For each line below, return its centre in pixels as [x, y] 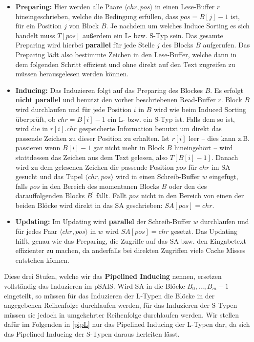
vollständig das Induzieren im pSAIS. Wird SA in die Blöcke [95, 286]
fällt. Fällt [112, 195]
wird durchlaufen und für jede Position [74, 109]
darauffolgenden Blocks [50, 195]
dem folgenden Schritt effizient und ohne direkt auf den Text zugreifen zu [125, 64]
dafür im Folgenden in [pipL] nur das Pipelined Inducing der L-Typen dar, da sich [127, 324]
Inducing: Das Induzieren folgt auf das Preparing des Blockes [109, 90]
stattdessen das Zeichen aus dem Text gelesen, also [91, 157]
